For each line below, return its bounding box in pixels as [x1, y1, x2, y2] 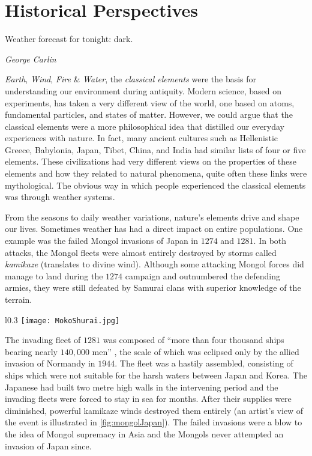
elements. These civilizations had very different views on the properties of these [5, 155, 296, 168]
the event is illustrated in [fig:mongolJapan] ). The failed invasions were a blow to [5, 416, 302, 428]
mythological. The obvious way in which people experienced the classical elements [5, 178, 306, 191]
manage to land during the [5, 269, 103, 282]
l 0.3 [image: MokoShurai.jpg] [5, 313, 120, 326]
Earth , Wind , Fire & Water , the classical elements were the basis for [5, 73, 257, 85]
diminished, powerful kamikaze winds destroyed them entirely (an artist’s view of [5, 404, 304, 416]
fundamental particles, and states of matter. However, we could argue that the [5, 108, 293, 121]
